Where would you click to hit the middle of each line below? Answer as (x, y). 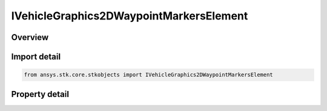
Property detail (40, 94)
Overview (30, 37)
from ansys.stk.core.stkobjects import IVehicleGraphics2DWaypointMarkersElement (149, 75)
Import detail (36, 57)
